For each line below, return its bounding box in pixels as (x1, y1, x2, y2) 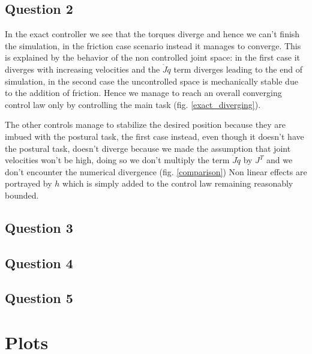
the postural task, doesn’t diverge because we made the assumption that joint (5, 142, 291, 154)
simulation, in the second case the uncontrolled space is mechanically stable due (5, 74, 298, 87)
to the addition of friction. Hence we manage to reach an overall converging (5, 86, 282, 99)
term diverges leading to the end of (173, 62, 302, 75)
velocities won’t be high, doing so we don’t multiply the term (5, 154, 230, 166)
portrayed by (5, 177, 52, 190)
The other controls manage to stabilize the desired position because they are (5, 118, 286, 131)
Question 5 (5, 289, 73, 307)
